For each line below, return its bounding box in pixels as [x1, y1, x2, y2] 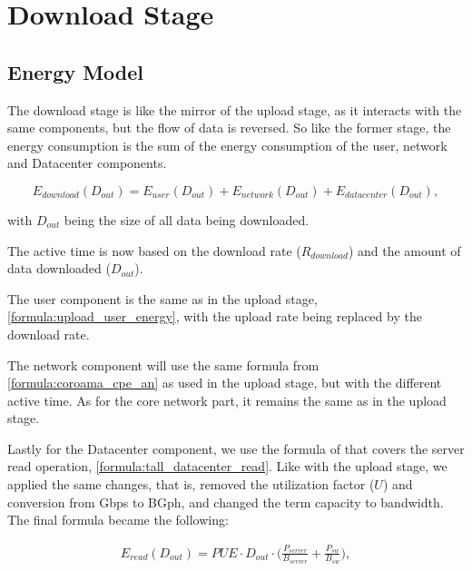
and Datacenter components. [7, 153, 167, 172]
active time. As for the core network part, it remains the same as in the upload [7, 390, 447, 409]
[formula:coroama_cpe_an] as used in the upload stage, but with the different [7, 373, 442, 392]
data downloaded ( [7, 259, 111, 278]
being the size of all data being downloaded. [64, 210, 310, 229]
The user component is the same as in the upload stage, [7, 289, 318, 308]
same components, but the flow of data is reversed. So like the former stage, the [7, 118, 451, 137]
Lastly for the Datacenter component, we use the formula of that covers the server [7, 438, 465, 458]
